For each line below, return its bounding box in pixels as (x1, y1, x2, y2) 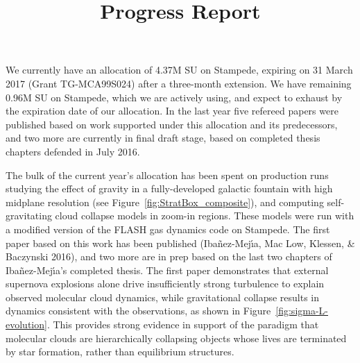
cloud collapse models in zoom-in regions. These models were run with (55, 208, 354, 223)
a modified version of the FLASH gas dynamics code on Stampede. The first (6, 221, 330, 236)
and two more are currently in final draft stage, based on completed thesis (6, 130, 320, 145)
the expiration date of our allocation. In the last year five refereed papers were (6, 103, 338, 118)
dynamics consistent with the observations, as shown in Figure (6, 303, 271, 318)
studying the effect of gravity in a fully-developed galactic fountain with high (6, 181, 333, 196)
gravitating (6, 208, 52, 223)
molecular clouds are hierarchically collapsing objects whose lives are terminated (6, 330, 347, 345)
